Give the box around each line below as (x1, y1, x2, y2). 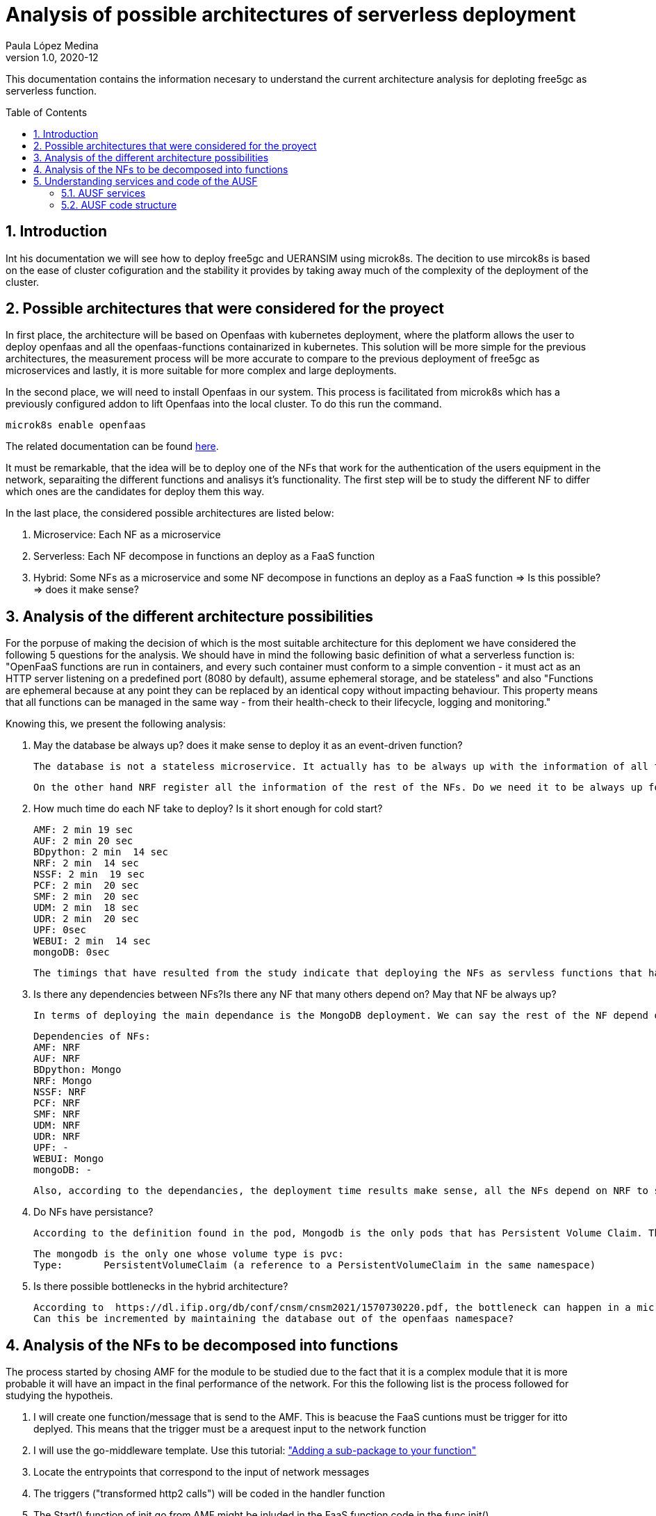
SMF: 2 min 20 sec (33, 891, 139, 903)
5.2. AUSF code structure (61, 198, 177, 211)
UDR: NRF (33, 1131, 81, 1143)
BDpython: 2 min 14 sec (33, 846, 168, 858)
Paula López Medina (6, 39, 99, 51)
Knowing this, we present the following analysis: (6, 718, 226, 730)
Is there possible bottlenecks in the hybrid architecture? (33, 1280, 288, 1293)
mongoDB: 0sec (33, 946, 110, 958)
